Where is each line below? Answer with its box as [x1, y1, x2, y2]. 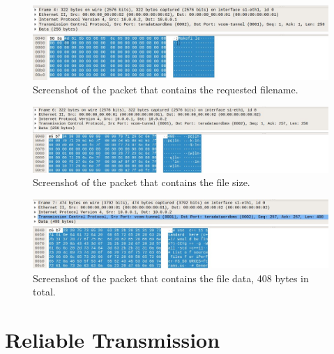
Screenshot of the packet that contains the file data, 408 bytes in [33, 270, 309, 285]
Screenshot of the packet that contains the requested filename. [33, 82, 298, 97]
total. [33, 284, 56, 299]
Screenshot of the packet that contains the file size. [33, 175, 250, 190]
